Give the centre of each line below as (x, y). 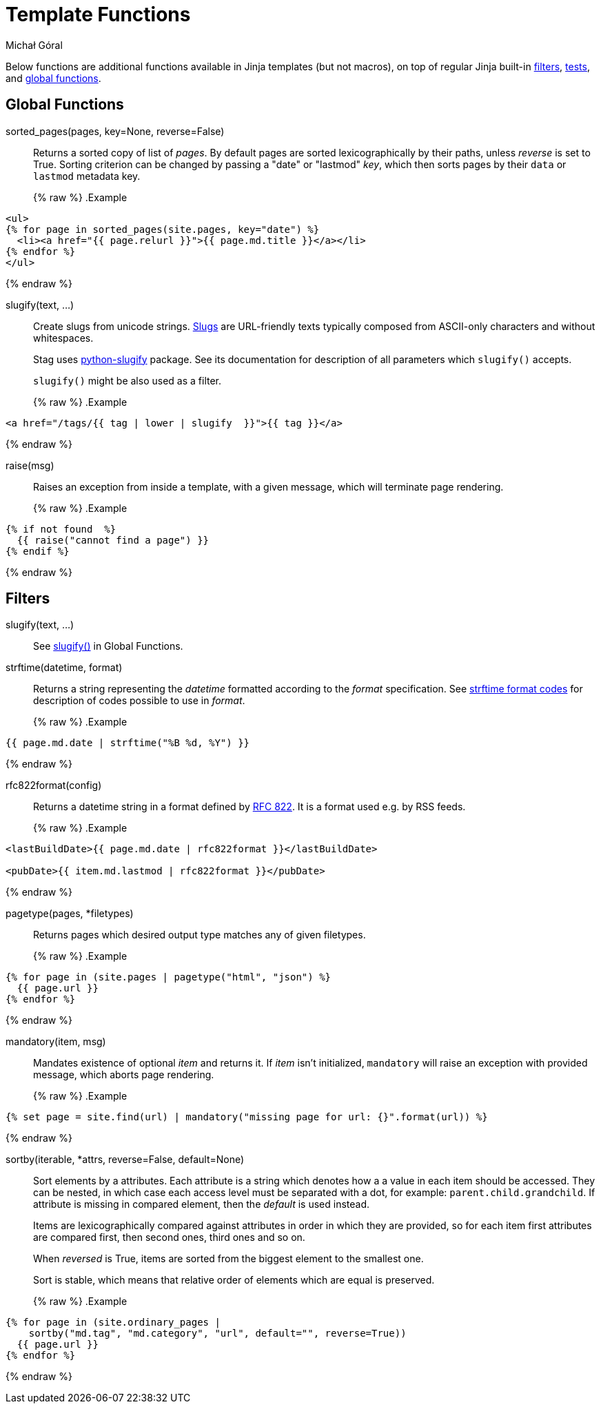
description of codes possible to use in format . (139, 701)
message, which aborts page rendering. (124, 1075)
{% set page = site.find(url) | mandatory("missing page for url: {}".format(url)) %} (247, 1117)
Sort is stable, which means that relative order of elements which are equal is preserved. (234, 1280)
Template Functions (98, 14)
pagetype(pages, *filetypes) (70, 914)
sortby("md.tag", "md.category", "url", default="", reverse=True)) (217, 1334)
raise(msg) (30, 465)
